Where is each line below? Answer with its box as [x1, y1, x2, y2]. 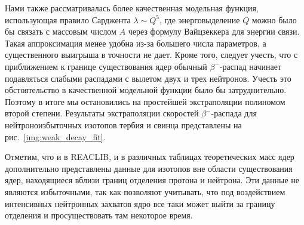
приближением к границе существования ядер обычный [5, 60, 207, 72]
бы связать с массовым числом [5, 25, 116, 38]
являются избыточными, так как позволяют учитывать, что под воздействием [5, 185, 285, 198]
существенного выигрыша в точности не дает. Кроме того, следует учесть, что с [5, 48, 298, 61]
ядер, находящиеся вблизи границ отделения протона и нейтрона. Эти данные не [5, 174, 299, 186]
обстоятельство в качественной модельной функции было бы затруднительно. [5, 84, 287, 96]
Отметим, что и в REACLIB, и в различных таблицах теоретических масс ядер [5, 150, 294, 163]
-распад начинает [219, 60, 282, 72]
